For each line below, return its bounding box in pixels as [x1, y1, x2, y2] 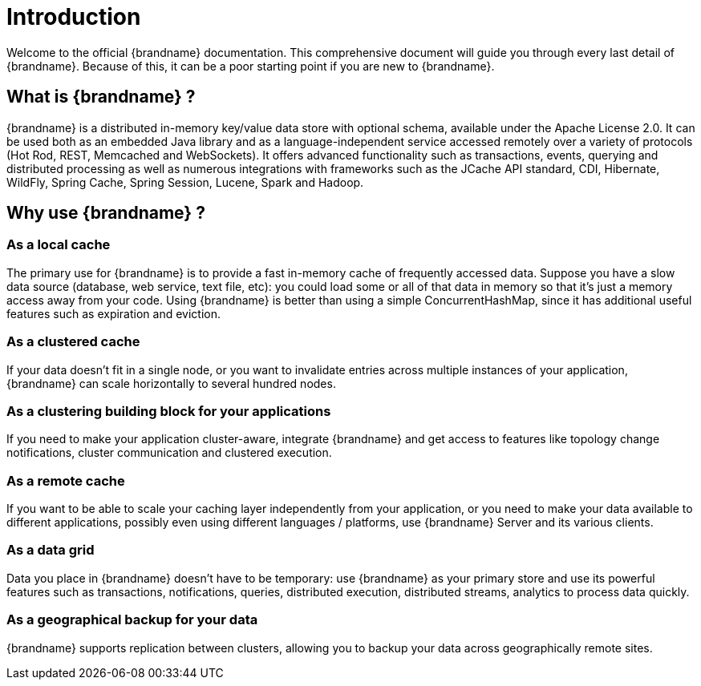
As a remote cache [6, 472, 125, 489]
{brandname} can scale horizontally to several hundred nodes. [6, 376, 336, 390]
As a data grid [6, 542, 95, 559]
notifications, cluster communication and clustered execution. [6, 446, 332, 460]
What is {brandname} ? [6, 87, 196, 107]
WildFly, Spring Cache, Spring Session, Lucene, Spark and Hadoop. [6, 175, 364, 189]
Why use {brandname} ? [6, 203, 205, 224]
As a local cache [6, 236, 111, 253]
